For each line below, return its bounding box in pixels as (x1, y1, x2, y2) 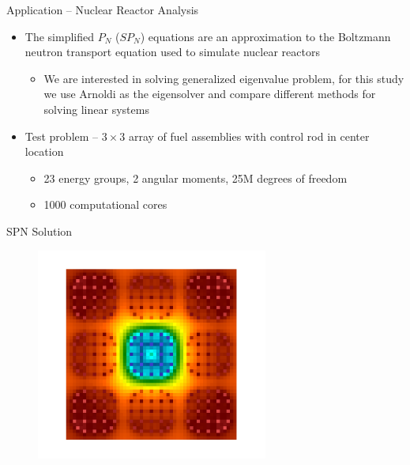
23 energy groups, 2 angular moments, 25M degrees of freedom (43, 169, 348, 186)
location (24, 143, 64, 160)
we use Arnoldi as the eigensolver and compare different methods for (43, 85, 376, 102)
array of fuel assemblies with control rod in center (128, 127, 370, 144)
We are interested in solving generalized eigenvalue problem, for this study (43, 70, 404, 86)
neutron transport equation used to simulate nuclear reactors (24, 43, 320, 60)
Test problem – (24, 127, 99, 144)
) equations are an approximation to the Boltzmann (140, 28, 391, 44)
